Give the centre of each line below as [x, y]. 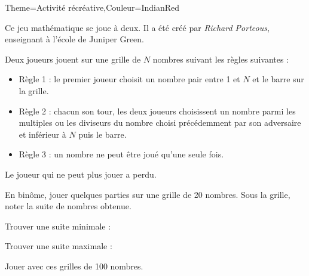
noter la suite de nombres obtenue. [68, 206]
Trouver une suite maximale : [59, 246]
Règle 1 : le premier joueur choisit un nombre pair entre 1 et [129, 79]
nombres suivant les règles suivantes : [221, 59]
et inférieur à [42, 134]
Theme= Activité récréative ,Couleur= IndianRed [92, 7]
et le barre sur [278, 79]
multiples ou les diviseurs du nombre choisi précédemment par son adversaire [160, 123]
